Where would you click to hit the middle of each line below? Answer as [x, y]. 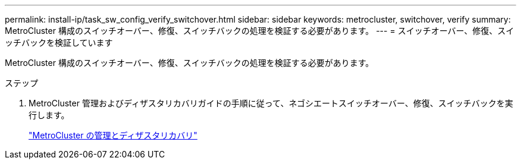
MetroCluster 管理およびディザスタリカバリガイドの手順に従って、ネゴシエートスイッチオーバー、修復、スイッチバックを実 [271, 103]
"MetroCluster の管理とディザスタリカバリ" [113, 135]
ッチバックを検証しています [59, 42]
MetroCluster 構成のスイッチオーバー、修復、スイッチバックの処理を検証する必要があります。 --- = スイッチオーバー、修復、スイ [260, 31]
